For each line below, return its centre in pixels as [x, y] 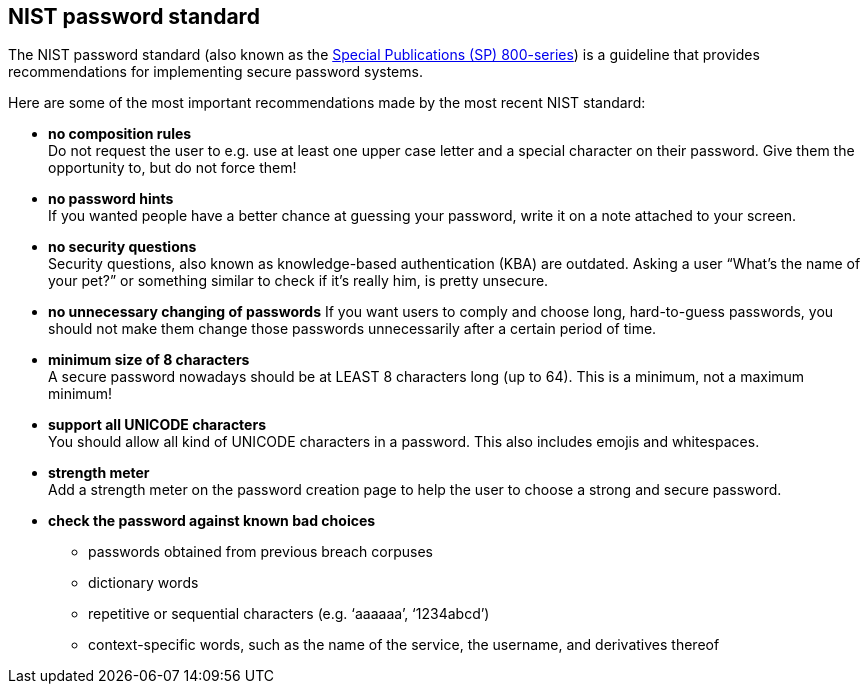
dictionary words [143, 583]
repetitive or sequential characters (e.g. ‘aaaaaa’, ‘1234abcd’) [289, 614]
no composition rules [120, 134]
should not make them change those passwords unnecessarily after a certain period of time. [352, 329]
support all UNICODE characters [157, 425]
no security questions [122, 247]
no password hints [111, 199]
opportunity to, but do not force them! [172, 168]
